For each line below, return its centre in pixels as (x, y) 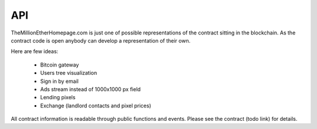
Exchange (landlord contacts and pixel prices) (96, 106)
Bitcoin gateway (60, 65)
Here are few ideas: (35, 51)
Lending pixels (58, 97)
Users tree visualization (69, 73)
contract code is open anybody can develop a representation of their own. (101, 40)
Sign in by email (59, 81)
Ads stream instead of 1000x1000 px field (90, 89)
